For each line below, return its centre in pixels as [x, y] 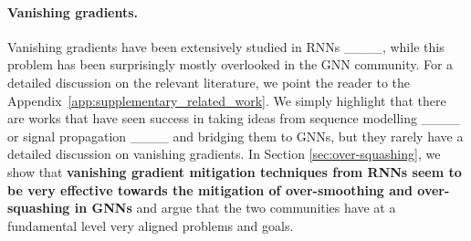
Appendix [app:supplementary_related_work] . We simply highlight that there [227, 100]
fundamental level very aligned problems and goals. [151, 225]
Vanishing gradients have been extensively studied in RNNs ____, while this [226, 46]
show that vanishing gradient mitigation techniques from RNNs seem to [235, 171]
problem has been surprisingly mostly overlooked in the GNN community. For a [230, 64]
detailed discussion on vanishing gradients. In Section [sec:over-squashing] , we [224, 154]
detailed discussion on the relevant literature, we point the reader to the [209, 82]
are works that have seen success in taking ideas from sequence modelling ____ [234, 118]
